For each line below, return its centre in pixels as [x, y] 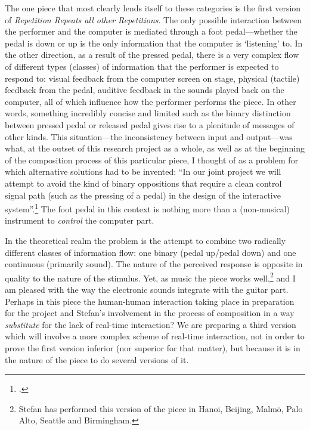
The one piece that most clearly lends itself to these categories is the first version [153, 8]
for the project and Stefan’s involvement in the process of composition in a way [150, 313]
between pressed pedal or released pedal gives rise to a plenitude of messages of [150, 124]
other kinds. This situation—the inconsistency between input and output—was [149, 136]
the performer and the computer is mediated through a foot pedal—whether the [151, 31]
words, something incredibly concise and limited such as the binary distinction [148, 113]
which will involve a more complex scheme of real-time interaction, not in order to [155, 336]
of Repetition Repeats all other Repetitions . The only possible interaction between [154, 19]
